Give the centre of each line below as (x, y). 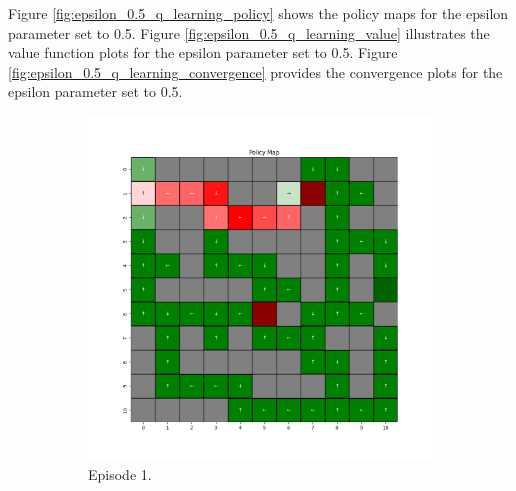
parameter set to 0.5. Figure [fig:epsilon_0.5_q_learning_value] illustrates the (249, 32)
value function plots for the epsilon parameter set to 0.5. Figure (203, 52)
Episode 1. (120, 473)
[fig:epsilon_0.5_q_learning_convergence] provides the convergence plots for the (255, 71)
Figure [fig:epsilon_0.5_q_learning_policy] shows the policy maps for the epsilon (258, 13)
